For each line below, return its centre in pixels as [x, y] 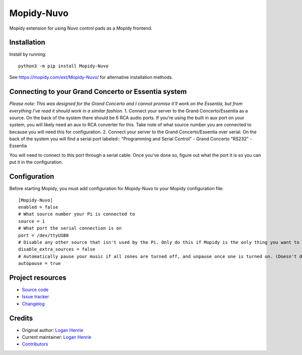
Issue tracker [35, 297]
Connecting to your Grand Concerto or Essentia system [98, 92]
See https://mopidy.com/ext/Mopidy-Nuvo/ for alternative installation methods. [91, 77]
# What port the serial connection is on [70, 228]
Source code [35, 290]
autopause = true [40, 263]
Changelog [33, 304]
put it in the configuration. [36, 162]
